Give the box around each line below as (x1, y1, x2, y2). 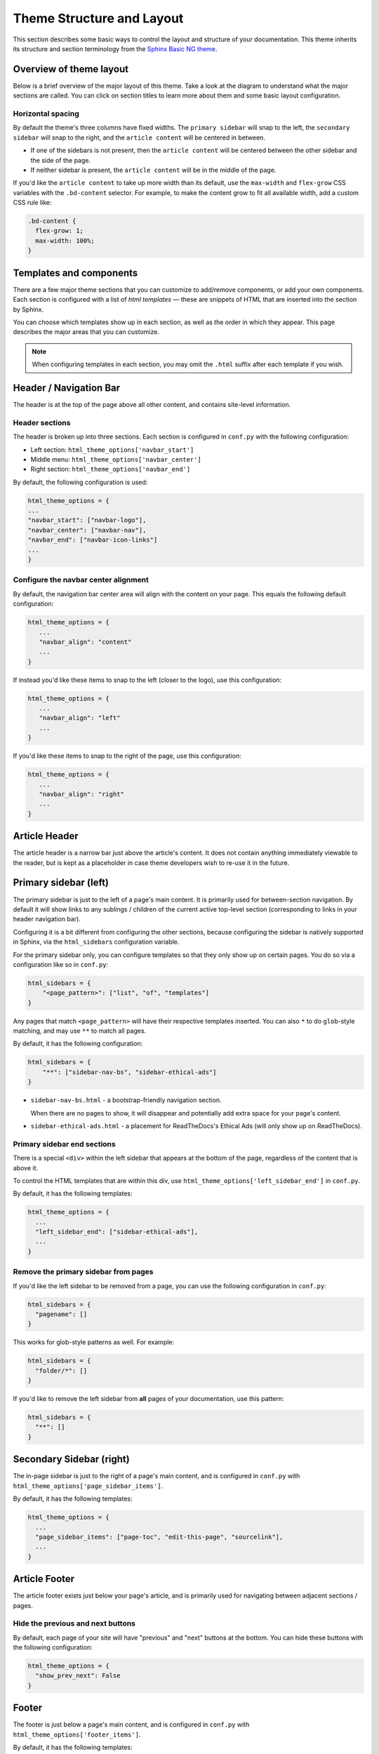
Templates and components (13, 267, 138, 279)
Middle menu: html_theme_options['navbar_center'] (30, 455, 201, 463)
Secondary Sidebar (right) (13, 1453, 130, 1466)
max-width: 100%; (35, 236, 95, 245)
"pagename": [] (35, 1310, 88, 1318)
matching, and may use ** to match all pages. (13, 1026, 147, 1035)
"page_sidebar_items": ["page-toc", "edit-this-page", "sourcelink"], (35, 1533, 284, 1541)
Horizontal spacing (13, 109, 80, 119)
